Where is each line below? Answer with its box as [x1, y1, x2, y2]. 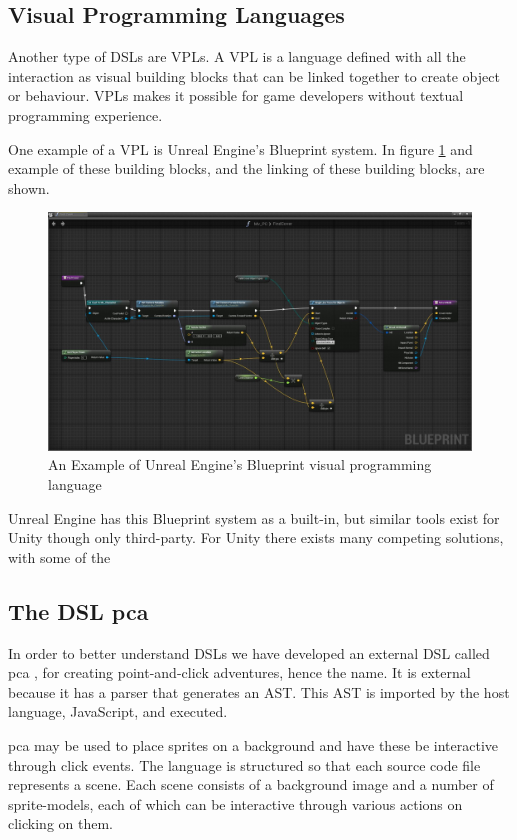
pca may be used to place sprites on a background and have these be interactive [8, 735, 498, 755]
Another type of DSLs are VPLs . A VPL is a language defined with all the [8, 46, 466, 67]
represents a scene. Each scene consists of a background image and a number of [8, 774, 494, 795]
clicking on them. [8, 813, 113, 834]
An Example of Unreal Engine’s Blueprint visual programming [48, 454, 432, 475]
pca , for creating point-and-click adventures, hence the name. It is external [8, 662, 471, 683]
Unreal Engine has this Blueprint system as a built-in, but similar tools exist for [8, 507, 500, 528]
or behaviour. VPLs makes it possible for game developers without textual [8, 85, 464, 106]
